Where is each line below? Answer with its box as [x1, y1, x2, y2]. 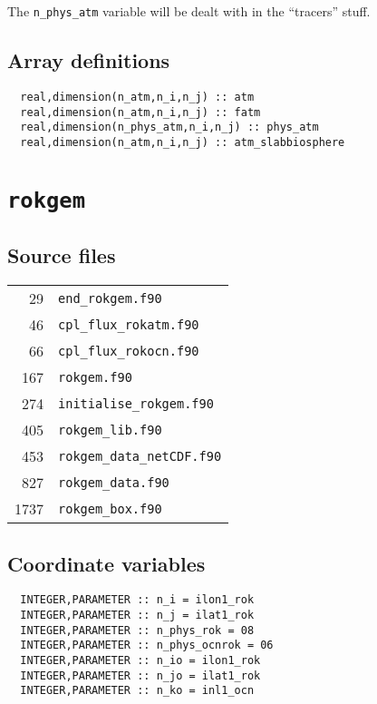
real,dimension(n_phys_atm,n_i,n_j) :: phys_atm [20, 121, 319, 134]
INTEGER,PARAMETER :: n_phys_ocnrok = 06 [20, 639, 274, 652]
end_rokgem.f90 [58, 290, 162, 306]
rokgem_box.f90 [58, 501, 162, 516]
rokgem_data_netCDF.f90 [58, 448, 222, 464]
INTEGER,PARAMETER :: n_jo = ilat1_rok [20, 669, 261, 682]
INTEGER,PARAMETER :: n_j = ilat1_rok [20, 609, 255, 622]
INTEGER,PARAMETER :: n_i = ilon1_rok [20, 593, 255, 607]
